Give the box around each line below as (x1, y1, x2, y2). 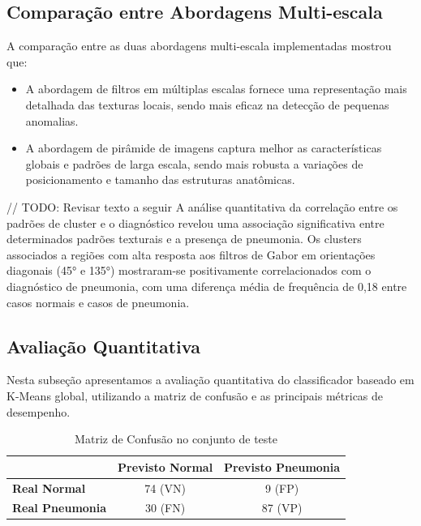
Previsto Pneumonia (224, 458, 341, 475)
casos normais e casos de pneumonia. (6, 293, 190, 310)
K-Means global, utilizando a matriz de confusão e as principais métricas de (6, 387, 384, 404)
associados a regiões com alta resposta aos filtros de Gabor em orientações (6, 246, 376, 263)
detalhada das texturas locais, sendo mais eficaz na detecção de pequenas (25, 96, 389, 113)
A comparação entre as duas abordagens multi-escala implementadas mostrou (6, 37, 392, 54)
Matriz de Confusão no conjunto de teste (75, 430, 277, 447)
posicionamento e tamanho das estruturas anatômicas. (25, 171, 295, 188)
